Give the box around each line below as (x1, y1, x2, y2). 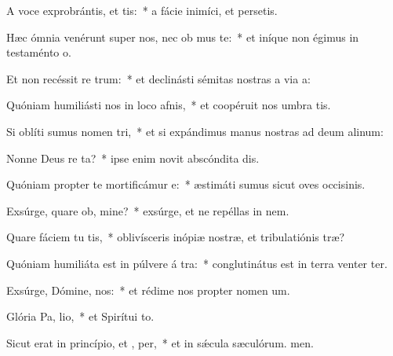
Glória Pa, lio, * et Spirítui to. (6, 308, 155, 325)
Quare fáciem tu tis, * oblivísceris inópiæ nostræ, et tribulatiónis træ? (6, 229, 345, 245)
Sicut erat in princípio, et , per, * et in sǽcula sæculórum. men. (6, 334, 314, 350)
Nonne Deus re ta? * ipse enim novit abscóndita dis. (6, 149, 260, 166)
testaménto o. (6, 44, 71, 61)
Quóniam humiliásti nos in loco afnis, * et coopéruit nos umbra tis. (6, 97, 331, 113)
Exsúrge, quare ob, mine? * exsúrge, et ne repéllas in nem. (6, 202, 289, 218)
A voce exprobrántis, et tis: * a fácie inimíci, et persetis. (6, 2, 278, 18)
